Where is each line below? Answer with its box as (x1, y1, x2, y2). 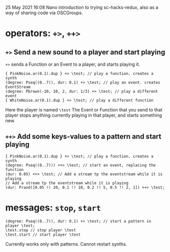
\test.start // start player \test (5, 232, 81, 237)
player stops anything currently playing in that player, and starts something (5, 112, 162, 118)
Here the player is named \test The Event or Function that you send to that (5, 107, 163, 113)
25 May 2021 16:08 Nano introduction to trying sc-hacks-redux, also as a (5, 5, 159, 10)
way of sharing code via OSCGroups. (5, 10, 83, 16)
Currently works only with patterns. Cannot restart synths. (5, 241, 127, 247)
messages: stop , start (5, 202, 101, 213)
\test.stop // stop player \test (5, 228, 76, 233)
